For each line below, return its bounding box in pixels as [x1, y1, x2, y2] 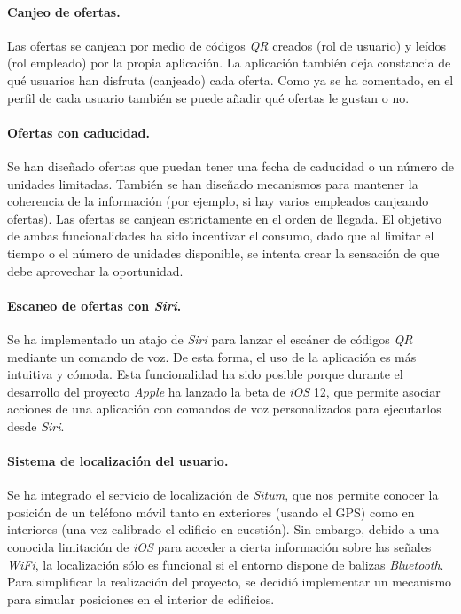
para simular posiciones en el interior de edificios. [7, 589, 275, 608]
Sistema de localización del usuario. [7, 452, 229, 470]
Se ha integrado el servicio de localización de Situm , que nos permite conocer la [7, 485, 439, 504]
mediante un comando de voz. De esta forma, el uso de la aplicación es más [7, 347, 417, 366]
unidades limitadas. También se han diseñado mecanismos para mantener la [7, 174, 418, 193]
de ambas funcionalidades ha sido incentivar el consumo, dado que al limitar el [7, 226, 434, 245]
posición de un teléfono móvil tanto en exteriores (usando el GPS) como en [7, 502, 415, 521]
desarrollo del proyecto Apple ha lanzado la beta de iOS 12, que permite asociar [7, 382, 441, 400]
